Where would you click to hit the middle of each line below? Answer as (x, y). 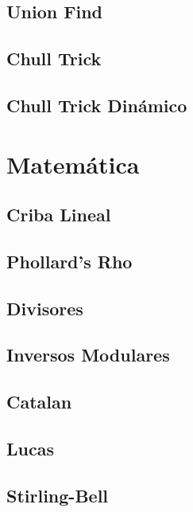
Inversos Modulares (88, 355)
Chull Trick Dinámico (97, 105)
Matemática (73, 164)
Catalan (39, 402)
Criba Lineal (59, 215)
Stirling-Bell (58, 495)
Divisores (45, 308)
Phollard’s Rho (69, 261)
